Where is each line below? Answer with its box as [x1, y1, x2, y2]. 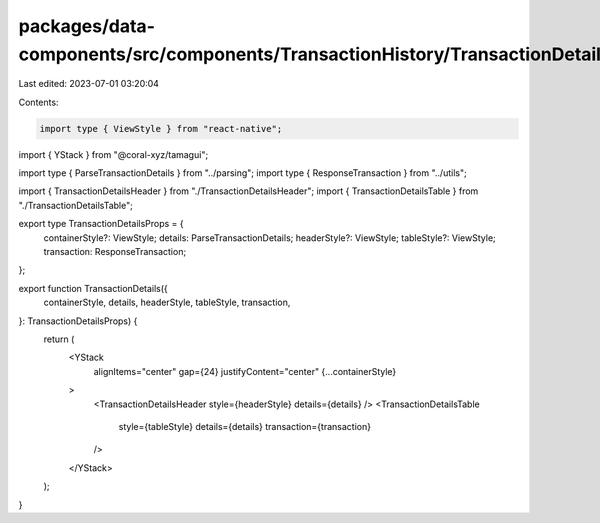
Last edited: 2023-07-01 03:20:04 [18, 78, 160, 90]
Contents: [18, 96, 59, 108]
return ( [43, 333, 75, 345]
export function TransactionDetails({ [18, 282, 169, 294]
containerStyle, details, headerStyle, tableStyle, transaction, [43, 296, 291, 309]
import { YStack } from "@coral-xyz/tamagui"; [18, 148, 209, 160]
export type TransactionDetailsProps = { [18, 218, 184, 230]
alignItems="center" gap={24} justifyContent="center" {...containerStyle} [93, 365, 397, 377]
